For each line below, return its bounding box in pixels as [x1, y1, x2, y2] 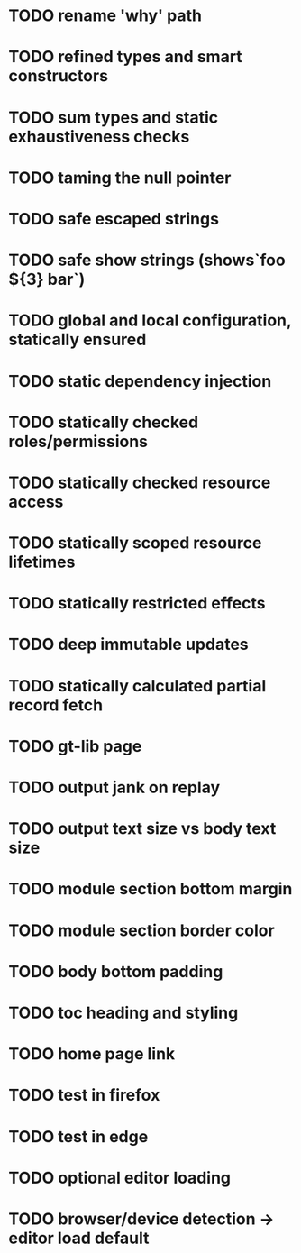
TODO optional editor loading [8, 1167, 232, 1188]
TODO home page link [8, 1044, 176, 1065]
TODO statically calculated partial [8, 675, 267, 696]
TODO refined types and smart [8, 47, 242, 68]
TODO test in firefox [8, 1085, 160, 1105]
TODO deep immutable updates [8, 635, 249, 654]
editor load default [8, 1228, 150, 1248]
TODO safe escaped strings [8, 208, 220, 229]
